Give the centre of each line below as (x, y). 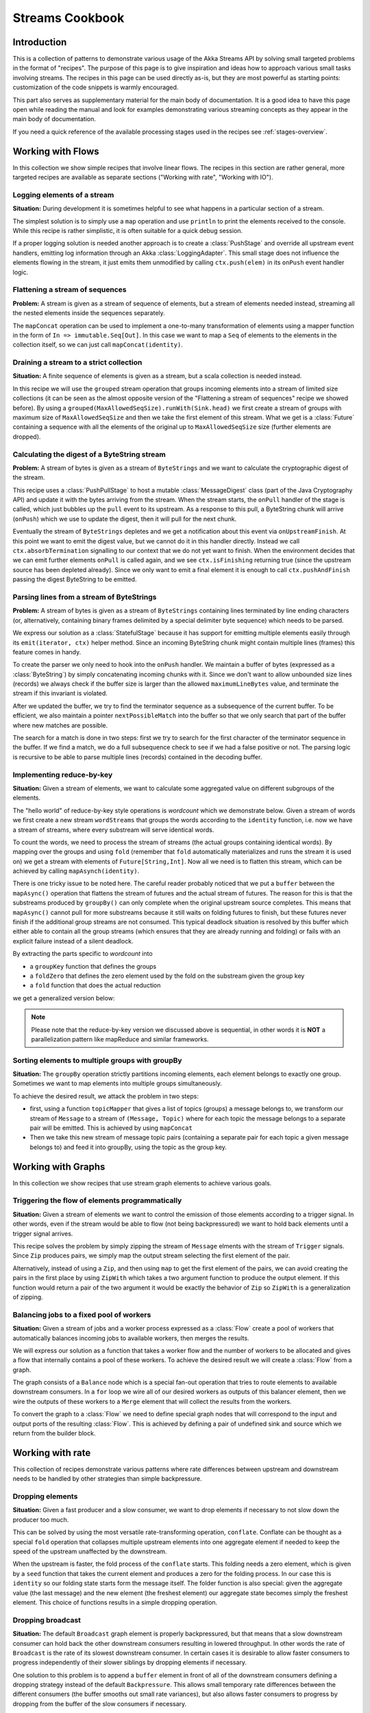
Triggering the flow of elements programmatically (97, 1200)
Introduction (40, 42)
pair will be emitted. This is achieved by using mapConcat (111, 1128)
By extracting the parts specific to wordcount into (83, 954)
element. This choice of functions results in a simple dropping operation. (115, 1602)
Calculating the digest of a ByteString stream (89, 454)
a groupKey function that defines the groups (93, 966)
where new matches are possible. (60, 725)
